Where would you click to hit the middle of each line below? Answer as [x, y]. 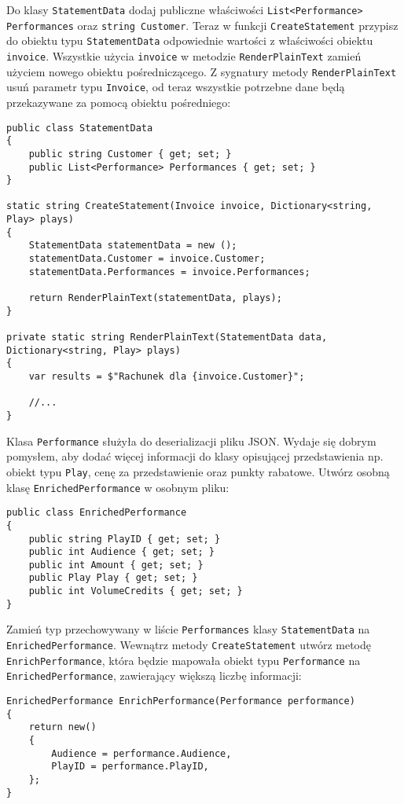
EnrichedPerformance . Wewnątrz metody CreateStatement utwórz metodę [189, 645]
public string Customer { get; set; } [130, 154]
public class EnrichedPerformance [97, 513]
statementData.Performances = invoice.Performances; [169, 272]
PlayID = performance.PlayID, [130, 767]
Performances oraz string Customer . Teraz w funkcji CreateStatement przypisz [202, 25]
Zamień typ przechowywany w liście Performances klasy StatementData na [188, 629]
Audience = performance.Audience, [141, 753]
